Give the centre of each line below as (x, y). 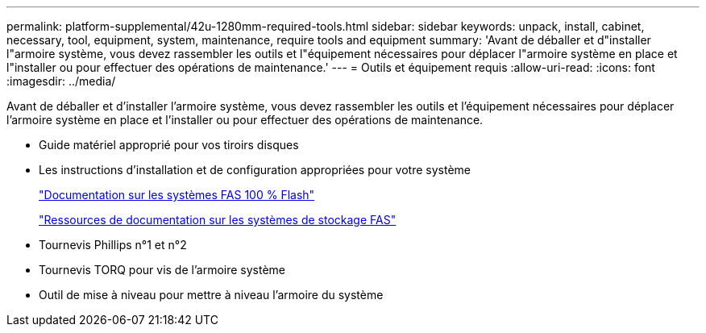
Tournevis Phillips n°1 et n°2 (113, 245)
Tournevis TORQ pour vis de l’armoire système (162, 270)
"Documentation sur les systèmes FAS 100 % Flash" (177, 195)
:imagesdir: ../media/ (61, 81)
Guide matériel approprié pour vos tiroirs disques (169, 145)
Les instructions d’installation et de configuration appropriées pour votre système (255, 170)
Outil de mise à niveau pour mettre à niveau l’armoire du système (211, 295)
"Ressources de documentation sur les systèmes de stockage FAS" (218, 220)
